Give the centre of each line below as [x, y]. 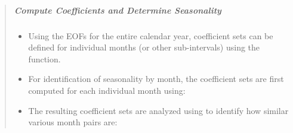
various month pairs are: [73, 122]
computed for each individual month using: [107, 90]
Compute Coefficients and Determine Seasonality [118, 10]
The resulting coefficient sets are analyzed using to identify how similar [158, 110]
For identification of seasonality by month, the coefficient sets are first [156, 79]
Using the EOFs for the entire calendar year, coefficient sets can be [151, 35]
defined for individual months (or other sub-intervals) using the [144, 47]
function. [44, 58]
